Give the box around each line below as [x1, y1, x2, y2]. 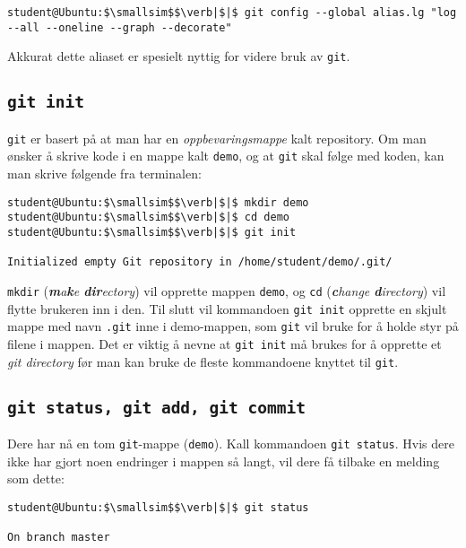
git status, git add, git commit [7, 397, 306, 417]
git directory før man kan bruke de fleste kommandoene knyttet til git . [7, 352, 399, 370]
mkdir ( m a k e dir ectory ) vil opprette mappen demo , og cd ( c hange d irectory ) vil [7, 281, 446, 300]
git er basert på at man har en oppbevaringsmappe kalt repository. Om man [7, 128, 427, 147]
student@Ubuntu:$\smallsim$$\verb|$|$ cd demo [7, 211, 289, 224]
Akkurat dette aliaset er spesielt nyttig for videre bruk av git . [7, 47, 350, 65]
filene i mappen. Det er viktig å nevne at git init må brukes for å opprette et [7, 334, 442, 352]
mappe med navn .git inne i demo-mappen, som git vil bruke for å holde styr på [7, 317, 459, 335]
